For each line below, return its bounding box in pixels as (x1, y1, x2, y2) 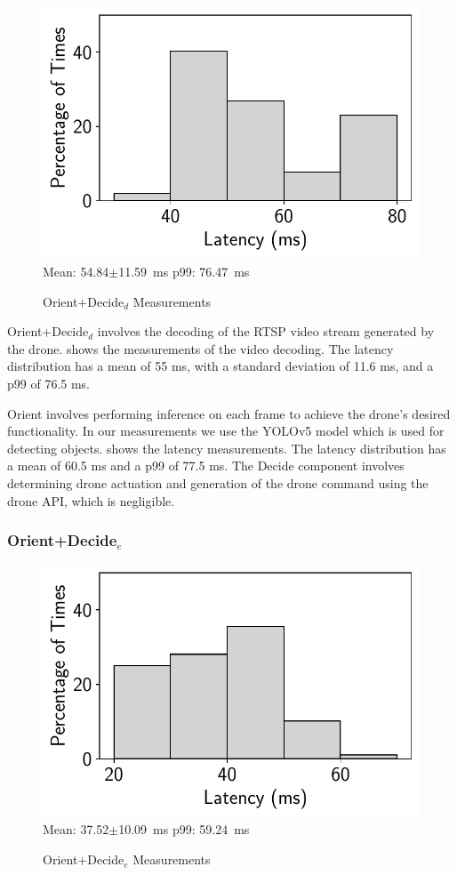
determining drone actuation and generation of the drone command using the (7, 474, 429, 492)
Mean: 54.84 (43, 262, 109, 281)
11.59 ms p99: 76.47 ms (118, 262, 250, 281)
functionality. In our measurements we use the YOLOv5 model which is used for (7, 421, 445, 440)
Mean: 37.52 (43, 820, 109, 839)
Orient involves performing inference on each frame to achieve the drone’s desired (7, 404, 451, 422)
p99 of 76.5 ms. (7, 374, 91, 393)
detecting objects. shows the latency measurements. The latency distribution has (7, 438, 446, 457)
